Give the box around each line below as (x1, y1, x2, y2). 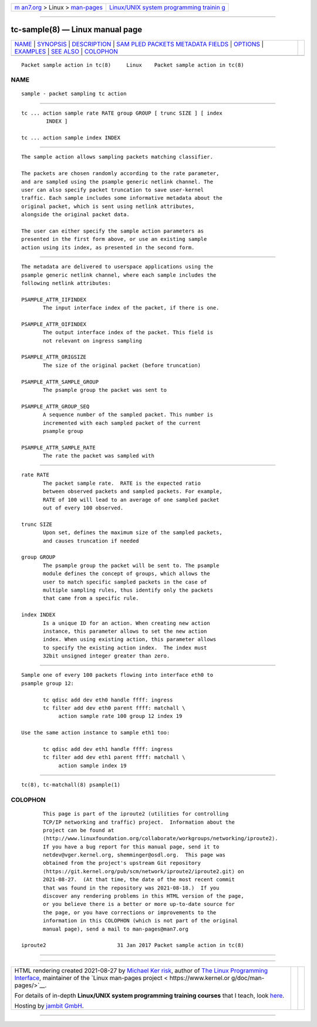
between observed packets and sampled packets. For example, (43, 488, 222, 495)
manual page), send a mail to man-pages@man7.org (43, 925, 189, 932)
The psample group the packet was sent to (43, 387, 167, 393)
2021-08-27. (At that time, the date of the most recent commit (43, 876, 235, 883)
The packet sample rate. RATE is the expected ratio (43, 479, 201, 486)
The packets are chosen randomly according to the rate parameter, (21, 170, 220, 177)
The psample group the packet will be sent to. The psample (43, 562, 220, 569)
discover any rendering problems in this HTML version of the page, (43, 893, 244, 900)
